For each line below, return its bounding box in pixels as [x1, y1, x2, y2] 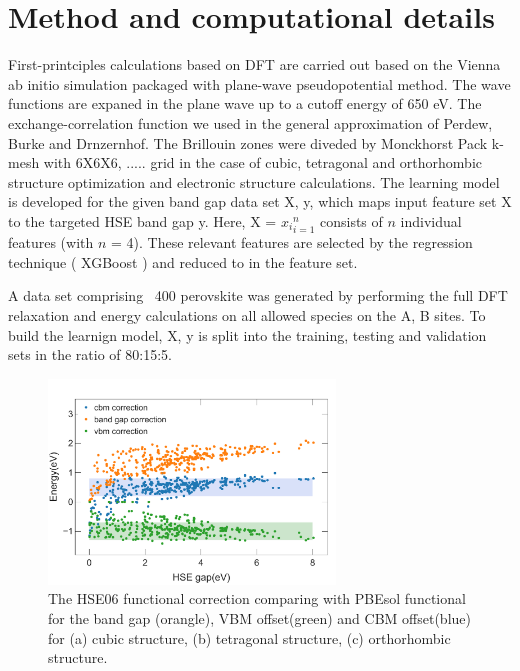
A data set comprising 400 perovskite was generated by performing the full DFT [8, 285, 508, 306]
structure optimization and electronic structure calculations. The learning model [8, 171, 500, 192]
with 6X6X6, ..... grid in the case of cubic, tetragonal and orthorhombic [43, 152, 482, 173]
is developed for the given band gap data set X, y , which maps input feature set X [8, 191, 512, 212]
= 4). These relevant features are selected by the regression [111, 232, 473, 253]
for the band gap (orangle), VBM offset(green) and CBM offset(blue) [48, 608, 471, 629]
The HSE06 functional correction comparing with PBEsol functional [48, 588, 466, 609]
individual [400, 210, 462, 231]
